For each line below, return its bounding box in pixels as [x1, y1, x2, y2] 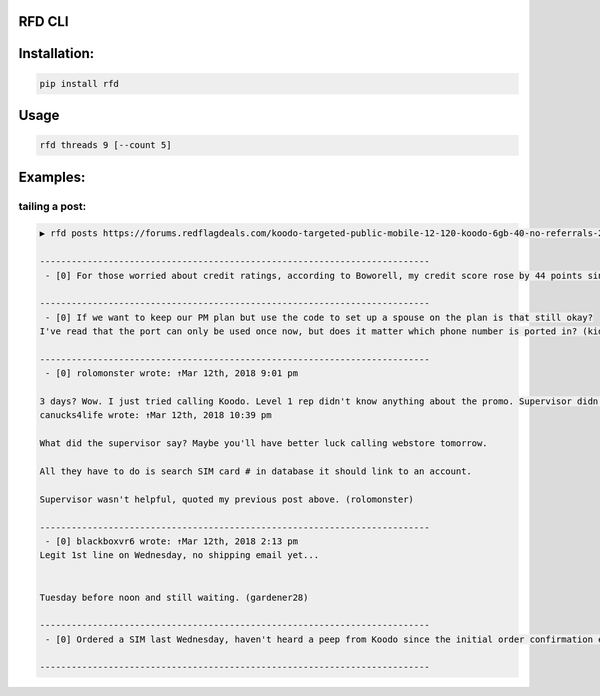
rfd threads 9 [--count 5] [39, 140, 172, 151]
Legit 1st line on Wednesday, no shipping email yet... [39, 550, 320, 561]
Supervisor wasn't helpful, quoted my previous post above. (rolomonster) [39, 493, 415, 505]
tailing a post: [18, 199, 87, 213]
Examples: [18, 168, 86, 185]
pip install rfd [39, 78, 120, 89]
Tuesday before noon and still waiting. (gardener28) [39, 591, 309, 603]
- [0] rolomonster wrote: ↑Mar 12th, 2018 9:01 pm [45, 368, 299, 379]
